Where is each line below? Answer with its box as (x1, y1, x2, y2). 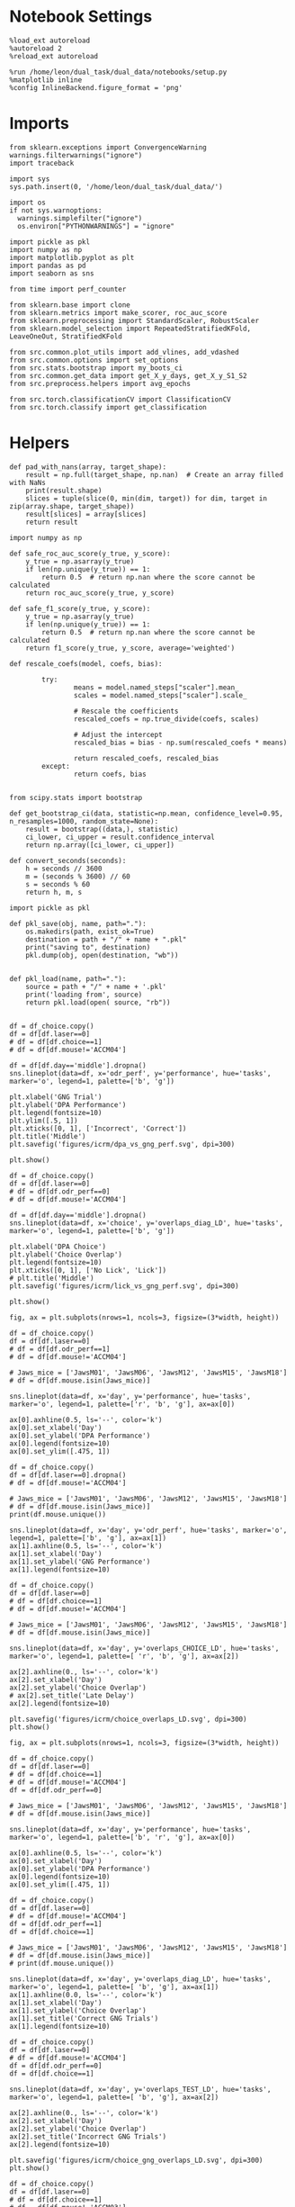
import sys (9, 174, 50, 184)
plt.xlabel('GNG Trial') (9, 1092, 103, 1102)
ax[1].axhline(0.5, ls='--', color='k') (9, 1541, 164, 1550)
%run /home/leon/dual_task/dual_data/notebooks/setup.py (9, 68, 228, 77)
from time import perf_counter (9, 284, 127, 293)
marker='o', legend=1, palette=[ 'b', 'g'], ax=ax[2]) (9, 2093, 219, 2102)
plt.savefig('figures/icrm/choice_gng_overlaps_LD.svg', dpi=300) (9, 2156, 264, 2165)
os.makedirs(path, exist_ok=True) (25, 927, 155, 936)
